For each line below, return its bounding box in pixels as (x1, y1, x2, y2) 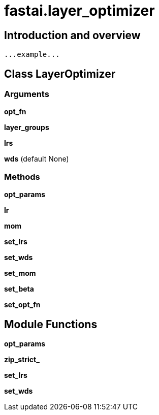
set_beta (4, 284, 34, 294)
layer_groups (4, 123, 49, 132)
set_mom (4, 269, 36, 278)
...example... (4, 50, 60, 59)
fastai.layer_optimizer (4, 2, 155, 19)
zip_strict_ (4, 355, 40, 364)
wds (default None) (4, 154, 69, 164)
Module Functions (4, 317, 98, 331)
